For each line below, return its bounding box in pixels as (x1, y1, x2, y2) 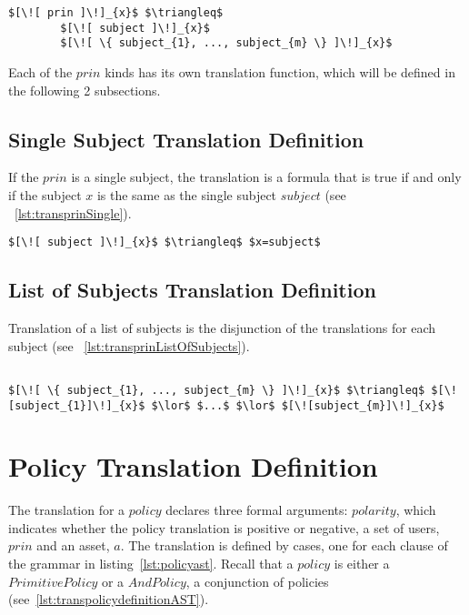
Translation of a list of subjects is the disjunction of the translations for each (8, 318, 436, 337)
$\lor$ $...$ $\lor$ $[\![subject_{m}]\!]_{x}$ (151, 398, 444, 412)
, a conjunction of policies (185, 571, 329, 590)
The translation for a (8, 500, 125, 519)
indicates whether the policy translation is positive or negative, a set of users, (8, 518, 440, 537)
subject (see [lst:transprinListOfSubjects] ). (8, 336, 250, 355)
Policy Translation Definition (8, 448, 378, 485)
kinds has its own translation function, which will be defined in (105, 62, 455, 81)
